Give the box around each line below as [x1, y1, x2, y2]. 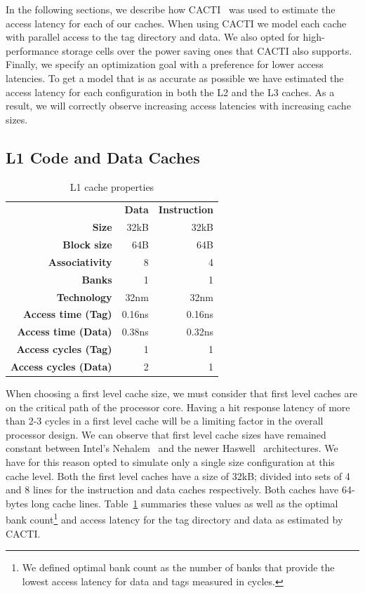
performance [6, 43, 59, 58]
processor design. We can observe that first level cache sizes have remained [6, 427, 326, 441]
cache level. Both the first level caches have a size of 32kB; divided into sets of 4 [6, 468, 350, 483]
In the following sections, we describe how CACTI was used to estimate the [6, 2, 336, 16]
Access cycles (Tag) [16, 342, 112, 357]
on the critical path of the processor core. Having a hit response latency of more [6, 399, 350, 414]
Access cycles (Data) [11, 359, 112, 373]
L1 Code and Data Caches [6, 146, 200, 168]
